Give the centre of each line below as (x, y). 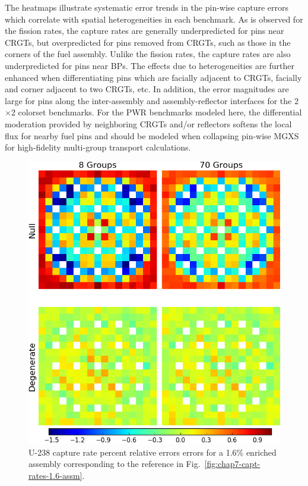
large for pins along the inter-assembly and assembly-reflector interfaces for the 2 (152, 100)
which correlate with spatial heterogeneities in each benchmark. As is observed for (154, 19)
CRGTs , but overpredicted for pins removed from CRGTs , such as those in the (148, 42)
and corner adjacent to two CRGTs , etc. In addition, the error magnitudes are (147, 89)
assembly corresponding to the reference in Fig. (115, 464)
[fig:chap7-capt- (232, 464)
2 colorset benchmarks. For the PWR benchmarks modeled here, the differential (156, 112)
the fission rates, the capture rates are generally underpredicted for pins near (145, 31)
